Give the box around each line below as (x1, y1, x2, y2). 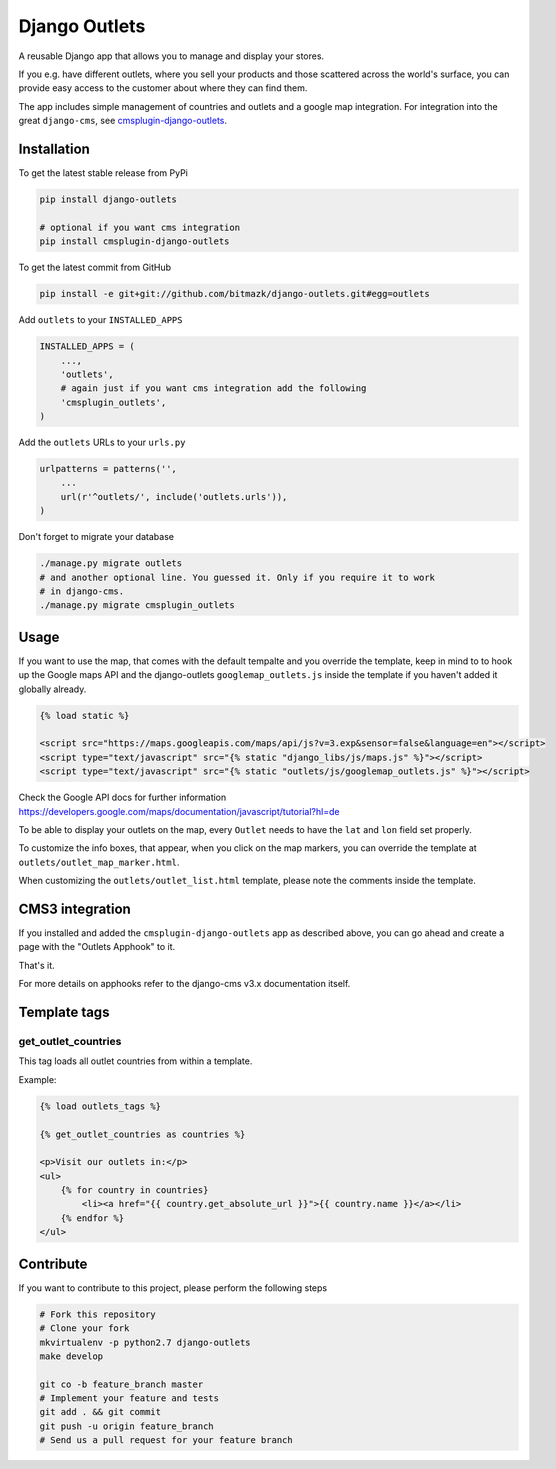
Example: (18, 1073, 57, 1085)
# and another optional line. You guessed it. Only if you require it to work (39, 571, 435, 583)
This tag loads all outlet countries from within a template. (18, 1055, 253, 1067)
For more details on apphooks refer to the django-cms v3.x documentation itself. (18, 978, 351, 990)
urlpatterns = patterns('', (39, 463, 177, 475)
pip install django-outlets (39, 194, 177, 205)
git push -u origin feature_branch (39, 1420, 214, 1432)
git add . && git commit (39, 1406, 162, 1418)
